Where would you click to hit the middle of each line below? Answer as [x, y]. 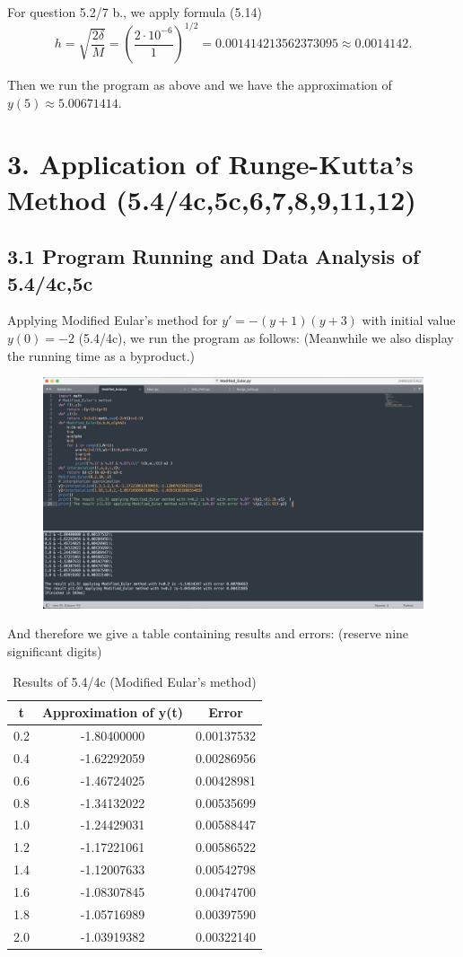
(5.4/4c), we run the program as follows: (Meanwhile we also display [266, 338]
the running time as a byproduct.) [101, 355]
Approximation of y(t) [113, 712]
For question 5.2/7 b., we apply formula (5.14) [135, 12]
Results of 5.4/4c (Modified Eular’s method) [135, 681]
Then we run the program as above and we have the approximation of [200, 85]
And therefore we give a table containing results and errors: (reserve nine [208, 633]
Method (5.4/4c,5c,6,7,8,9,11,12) [212, 199]
